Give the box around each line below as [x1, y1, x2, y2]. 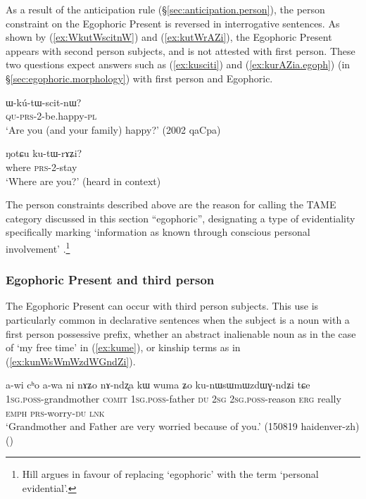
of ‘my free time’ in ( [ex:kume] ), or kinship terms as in [6, 340, 241, 355]
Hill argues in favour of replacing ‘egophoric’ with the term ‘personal [22, 467, 319, 481]
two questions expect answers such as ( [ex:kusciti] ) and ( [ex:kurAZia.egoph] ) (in [6, 57, 351, 72]
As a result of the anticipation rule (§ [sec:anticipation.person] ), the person [6, 2, 325, 16]
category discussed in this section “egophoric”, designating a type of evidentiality [6, 210, 355, 225]
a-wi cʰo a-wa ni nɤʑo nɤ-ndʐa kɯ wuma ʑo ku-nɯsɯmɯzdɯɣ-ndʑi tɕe [6, 377, 310, 392]
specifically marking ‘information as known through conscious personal [6, 225, 310, 239]
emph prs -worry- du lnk [6, 405, 105, 419]
